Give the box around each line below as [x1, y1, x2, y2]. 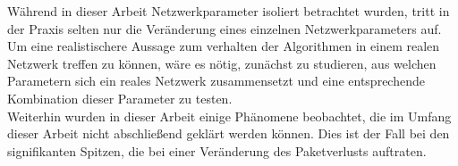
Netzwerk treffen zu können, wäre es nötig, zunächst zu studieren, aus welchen [7, 54, 437, 72]
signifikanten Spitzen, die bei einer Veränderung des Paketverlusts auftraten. [7, 141, 427, 160]
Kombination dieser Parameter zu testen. [7, 88, 233, 107]
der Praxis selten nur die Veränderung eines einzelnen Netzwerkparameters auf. [7, 19, 442, 37]
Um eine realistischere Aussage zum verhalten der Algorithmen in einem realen [7, 37, 440, 55]
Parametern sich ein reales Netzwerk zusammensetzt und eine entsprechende [7, 71, 425, 90]
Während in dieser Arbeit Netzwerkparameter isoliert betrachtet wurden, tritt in [7, 2, 450, 20]
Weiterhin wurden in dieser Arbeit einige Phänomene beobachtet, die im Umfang [7, 106, 452, 125]
